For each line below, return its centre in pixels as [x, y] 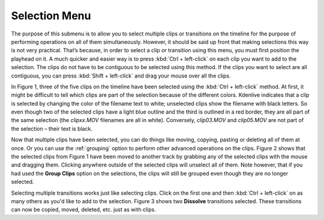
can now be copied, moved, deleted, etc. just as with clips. [83, 210]
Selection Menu [51, 16]
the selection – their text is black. [52, 129]
